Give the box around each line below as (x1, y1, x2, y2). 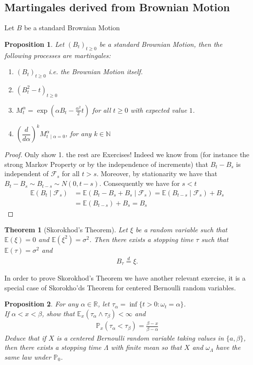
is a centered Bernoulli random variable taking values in (56, 332, 224, 343)
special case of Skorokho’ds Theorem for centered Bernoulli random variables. (4, 282, 236, 292)
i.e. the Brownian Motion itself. (48, 66, 143, 77)
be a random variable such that (136, 224, 228, 235)
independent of (4, 168, 49, 179)
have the (215, 342, 241, 352)
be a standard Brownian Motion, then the (99, 39, 223, 49)
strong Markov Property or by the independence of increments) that (4, 159, 208, 169)
